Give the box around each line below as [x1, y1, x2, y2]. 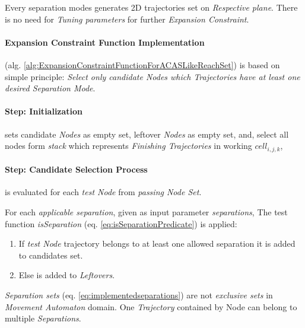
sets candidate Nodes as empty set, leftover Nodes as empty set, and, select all [5, 128, 289, 140]
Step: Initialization [5, 105, 83, 117]
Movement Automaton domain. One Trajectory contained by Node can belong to [5, 300, 297, 313]
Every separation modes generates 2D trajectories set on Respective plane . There [5, 1, 298, 13]
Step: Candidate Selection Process [5, 163, 148, 176]
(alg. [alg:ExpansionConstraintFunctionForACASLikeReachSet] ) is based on [5, 58, 280, 71]
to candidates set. [18, 249, 83, 261]
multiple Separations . [5, 312, 81, 324]
